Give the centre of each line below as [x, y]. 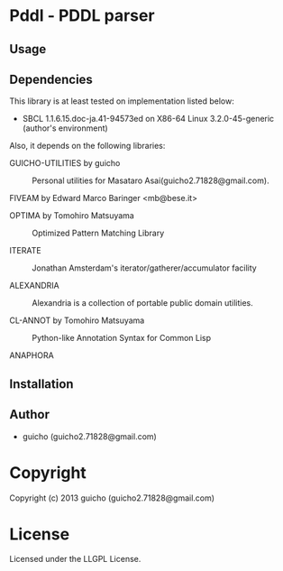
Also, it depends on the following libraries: [87, 146]
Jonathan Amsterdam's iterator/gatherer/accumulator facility [144, 268]
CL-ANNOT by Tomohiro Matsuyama [77, 320]
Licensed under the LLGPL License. [75, 559]
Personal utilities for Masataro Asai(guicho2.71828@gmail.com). [151, 180]
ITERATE [26, 251]
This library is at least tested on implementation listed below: [122, 101]
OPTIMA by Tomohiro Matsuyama [72, 216]
